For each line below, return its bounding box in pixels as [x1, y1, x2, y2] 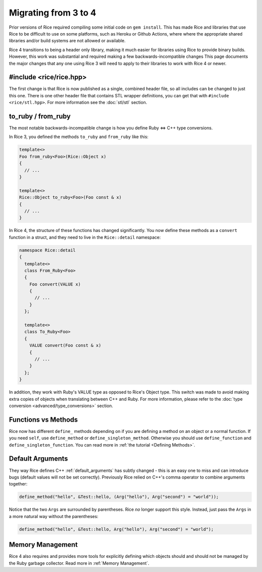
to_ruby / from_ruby [9, 112, 71, 120]
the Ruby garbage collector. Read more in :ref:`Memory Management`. [9, 560, 149, 566]
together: [9, 481, 28, 487]
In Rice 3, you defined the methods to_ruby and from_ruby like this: [9, 134, 149, 140]
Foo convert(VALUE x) [29, 281, 81, 287]
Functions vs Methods [9, 415, 78, 424]
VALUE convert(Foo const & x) [29, 343, 101, 348]
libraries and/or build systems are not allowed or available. [9, 38, 126, 44]
